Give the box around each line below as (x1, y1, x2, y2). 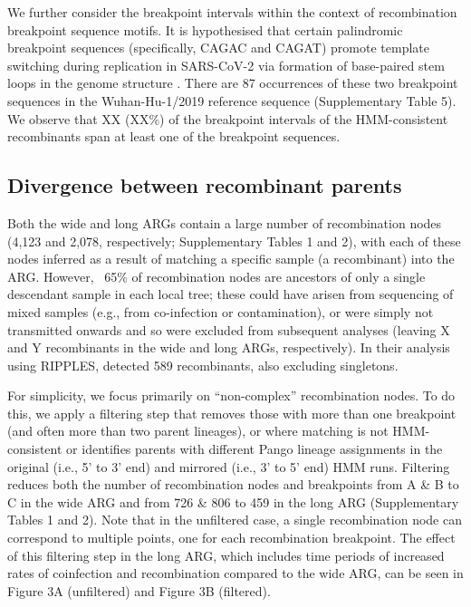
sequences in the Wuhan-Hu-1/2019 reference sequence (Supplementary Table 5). (7, 91, 457, 110)
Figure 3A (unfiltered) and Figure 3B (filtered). (7, 581, 271, 600)
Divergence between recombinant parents (7, 171, 402, 199)
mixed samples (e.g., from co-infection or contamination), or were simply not (7, 302, 434, 321)
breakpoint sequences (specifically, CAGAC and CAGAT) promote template (7, 38, 429, 57)
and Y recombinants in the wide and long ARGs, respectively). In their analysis (7, 338, 450, 357)
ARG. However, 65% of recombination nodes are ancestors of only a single (7, 266, 426, 285)
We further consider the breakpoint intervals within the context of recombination (7, 3, 457, 21)
